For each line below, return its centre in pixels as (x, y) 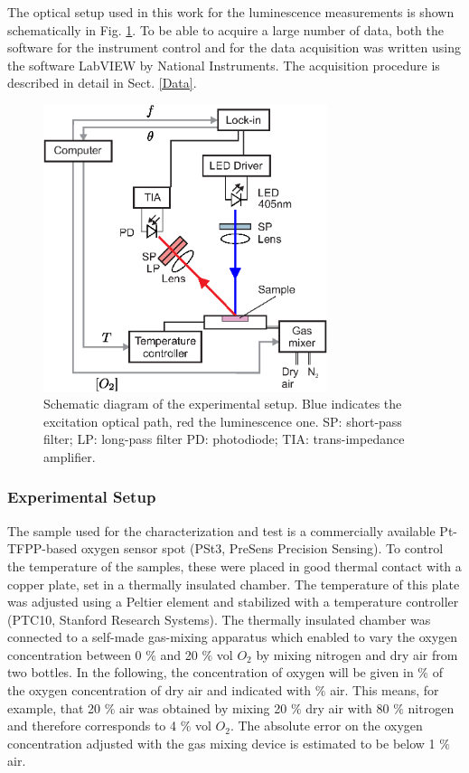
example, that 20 (54, 707)
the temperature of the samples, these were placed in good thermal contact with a (234, 566)
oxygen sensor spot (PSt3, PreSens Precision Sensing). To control (262, 548)
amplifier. (70, 456)
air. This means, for (385, 690)
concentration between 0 (75, 654)
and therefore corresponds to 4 (92, 726)
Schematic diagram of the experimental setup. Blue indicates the (223, 404)
